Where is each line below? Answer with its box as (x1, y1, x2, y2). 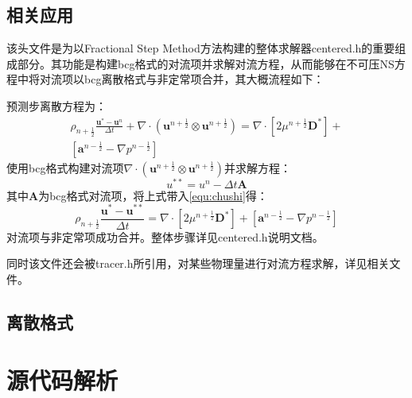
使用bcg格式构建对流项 (6, 159, 124, 176)
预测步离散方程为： (6, 97, 107, 114)
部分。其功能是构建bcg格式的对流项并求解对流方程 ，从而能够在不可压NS (17, 55, 395, 71)
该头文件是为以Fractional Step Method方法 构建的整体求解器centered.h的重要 (6, 40, 395, 56)
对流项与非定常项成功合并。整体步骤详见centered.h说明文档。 (6, 228, 324, 245)
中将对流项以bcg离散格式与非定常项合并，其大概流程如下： (17, 71, 325, 87)
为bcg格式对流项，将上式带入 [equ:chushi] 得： (38, 187, 268, 203)
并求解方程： (224, 159, 292, 176)
